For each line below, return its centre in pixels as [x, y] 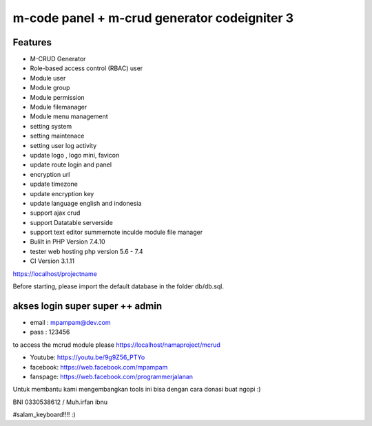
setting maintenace [57, 136]
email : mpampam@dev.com [70, 322]
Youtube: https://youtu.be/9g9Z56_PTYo [87, 357]
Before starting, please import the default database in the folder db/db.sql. [118, 286]
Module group [50, 88]
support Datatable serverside [71, 222]
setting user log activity [63, 145]
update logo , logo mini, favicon [75, 155]
